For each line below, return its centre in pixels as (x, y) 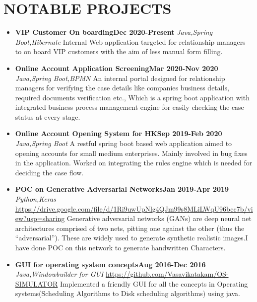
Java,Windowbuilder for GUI (59, 274)
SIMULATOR (36, 283)
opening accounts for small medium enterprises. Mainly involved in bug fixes (131, 153)
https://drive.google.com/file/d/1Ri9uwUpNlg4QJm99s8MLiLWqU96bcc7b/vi (134, 208)
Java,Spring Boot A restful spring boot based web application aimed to (124, 143)
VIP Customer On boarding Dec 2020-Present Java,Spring (114, 32)
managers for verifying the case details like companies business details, (122, 88)
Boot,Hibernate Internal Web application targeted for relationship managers (130, 41)
